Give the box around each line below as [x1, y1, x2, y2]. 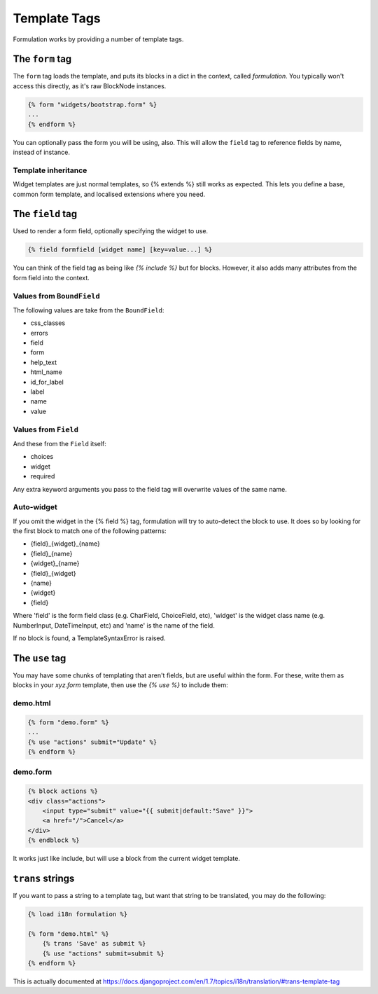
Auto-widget [13, 502, 57, 512]
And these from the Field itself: [13, 439, 106, 448]
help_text [30, 358, 57, 366]
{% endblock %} [27, 836, 80, 844]
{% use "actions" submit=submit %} [42, 949, 164, 958]
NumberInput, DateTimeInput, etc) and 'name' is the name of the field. [13, 621, 215, 630]
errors [30, 329, 48, 337]
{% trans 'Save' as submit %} [42, 939, 146, 948]
